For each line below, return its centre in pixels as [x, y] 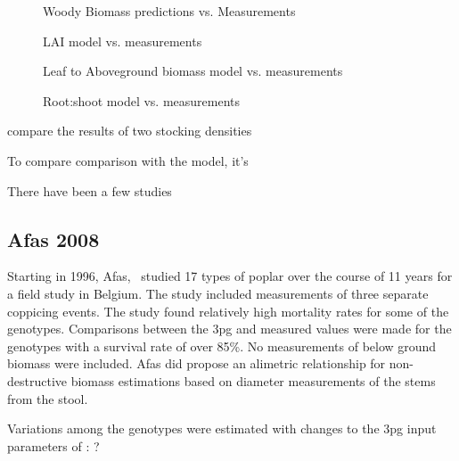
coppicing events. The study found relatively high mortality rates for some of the [228, 311]
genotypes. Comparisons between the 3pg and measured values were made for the [229, 329]
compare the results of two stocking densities [130, 131]
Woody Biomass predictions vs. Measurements [169, 11]
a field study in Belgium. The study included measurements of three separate [218, 293]
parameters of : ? [53, 445]
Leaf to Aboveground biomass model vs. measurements [193, 71]
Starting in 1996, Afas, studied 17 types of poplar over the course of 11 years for [230, 276]
